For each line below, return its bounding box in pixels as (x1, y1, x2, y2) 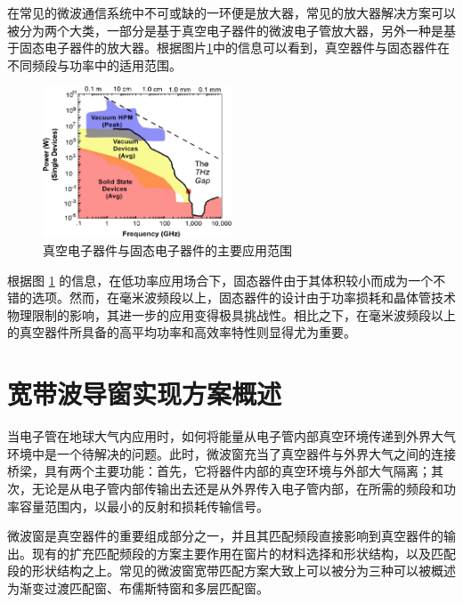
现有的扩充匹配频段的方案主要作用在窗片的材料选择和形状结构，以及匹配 (31, 543, 456, 562)
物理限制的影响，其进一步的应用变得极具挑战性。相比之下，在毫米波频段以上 (7, 305, 456, 324)
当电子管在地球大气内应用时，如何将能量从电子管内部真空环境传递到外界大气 (7, 427, 456, 446)
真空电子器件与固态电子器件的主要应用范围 (43, 241, 292, 260)
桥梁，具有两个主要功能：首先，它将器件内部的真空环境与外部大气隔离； (7, 462, 431, 480)
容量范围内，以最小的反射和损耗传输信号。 (19, 496, 269, 515)
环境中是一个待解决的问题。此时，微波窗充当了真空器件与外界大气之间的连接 (7, 444, 456, 462)
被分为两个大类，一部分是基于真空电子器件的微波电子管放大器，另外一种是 (7, 20, 443, 39)
